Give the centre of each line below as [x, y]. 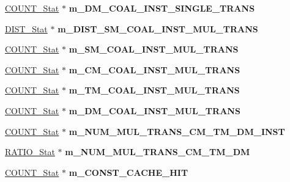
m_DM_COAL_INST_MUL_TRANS [154, 110]
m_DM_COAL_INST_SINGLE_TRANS [162, 8]
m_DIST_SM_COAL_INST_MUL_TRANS [158, 28]
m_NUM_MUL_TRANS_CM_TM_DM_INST [177, 131]
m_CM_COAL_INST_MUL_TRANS [154, 69]
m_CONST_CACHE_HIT [128, 172]
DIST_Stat [26, 28]
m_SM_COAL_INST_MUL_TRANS [154, 49]
